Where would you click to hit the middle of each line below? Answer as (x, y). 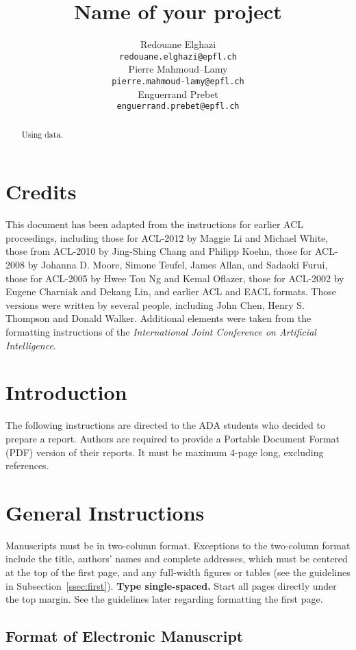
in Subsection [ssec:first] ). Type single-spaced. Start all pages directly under (171, 585)
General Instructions (105, 512)
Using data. (42, 134)
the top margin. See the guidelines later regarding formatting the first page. (164, 599)
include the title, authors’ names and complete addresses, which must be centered (177, 559)
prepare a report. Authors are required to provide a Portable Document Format (173, 438)
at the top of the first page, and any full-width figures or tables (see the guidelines (178, 572)
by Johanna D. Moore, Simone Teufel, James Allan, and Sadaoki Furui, (178, 265)
